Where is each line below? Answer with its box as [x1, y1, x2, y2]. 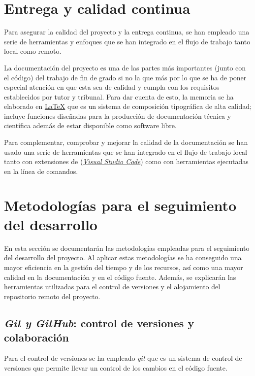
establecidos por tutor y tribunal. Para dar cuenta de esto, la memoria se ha [4, 91, 234, 102]
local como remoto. [4, 46, 62, 56]
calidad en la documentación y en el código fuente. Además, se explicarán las [4, 272, 236, 282]
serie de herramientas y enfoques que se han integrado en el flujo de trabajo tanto [4, 36, 251, 46]
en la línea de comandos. [4, 166, 78, 176]
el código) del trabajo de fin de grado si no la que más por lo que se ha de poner [4, 72, 247, 82]
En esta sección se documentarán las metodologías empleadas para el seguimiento [4, 242, 250, 253]
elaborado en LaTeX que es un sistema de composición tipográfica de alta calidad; [4, 101, 252, 111]
